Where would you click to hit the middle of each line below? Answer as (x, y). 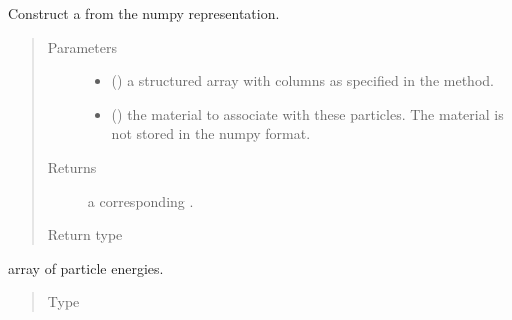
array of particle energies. (86, 267)
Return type (85, 234)
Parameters (82, 46)
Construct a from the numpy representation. (144, 13)
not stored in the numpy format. (211, 133)
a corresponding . (140, 200)
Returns (72, 166)
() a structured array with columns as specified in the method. (302, 80)
